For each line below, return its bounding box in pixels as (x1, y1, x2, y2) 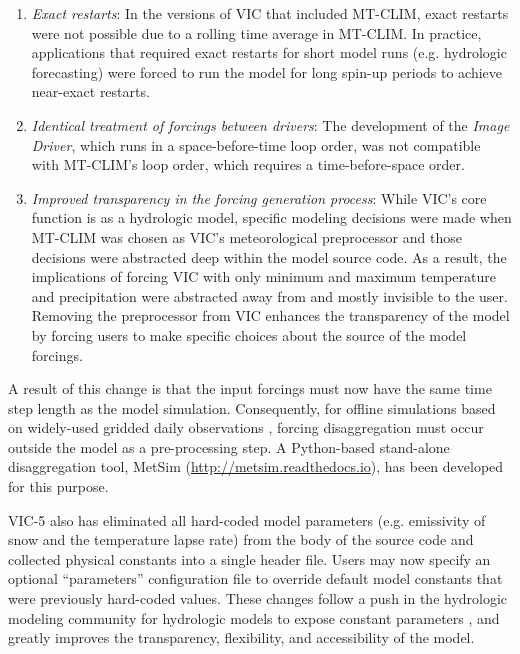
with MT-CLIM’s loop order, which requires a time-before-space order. (31, 154, 465, 175)
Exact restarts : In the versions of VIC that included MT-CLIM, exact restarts (31, 3, 509, 23)
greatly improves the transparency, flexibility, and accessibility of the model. (8, 627, 475, 648)
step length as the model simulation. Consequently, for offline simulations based (8, 397, 496, 418)
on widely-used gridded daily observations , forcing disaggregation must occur (8, 417, 484, 438)
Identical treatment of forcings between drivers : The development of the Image (31, 114, 510, 135)
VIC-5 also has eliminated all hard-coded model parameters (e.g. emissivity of (8, 509, 486, 530)
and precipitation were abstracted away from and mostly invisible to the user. (31, 285, 508, 306)
